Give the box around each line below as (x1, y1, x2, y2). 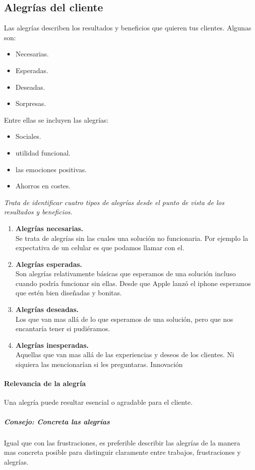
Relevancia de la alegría (4, 378, 86, 389)
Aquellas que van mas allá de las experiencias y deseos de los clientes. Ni (15, 349, 234, 360)
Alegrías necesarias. (15, 223, 84, 233)
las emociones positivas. (15, 164, 87, 174)
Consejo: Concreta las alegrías (4, 416, 110, 426)
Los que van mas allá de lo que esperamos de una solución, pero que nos (15, 313, 233, 324)
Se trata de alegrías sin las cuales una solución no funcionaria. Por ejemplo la (15, 233, 249, 243)
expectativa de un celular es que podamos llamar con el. (15, 242, 185, 253)
